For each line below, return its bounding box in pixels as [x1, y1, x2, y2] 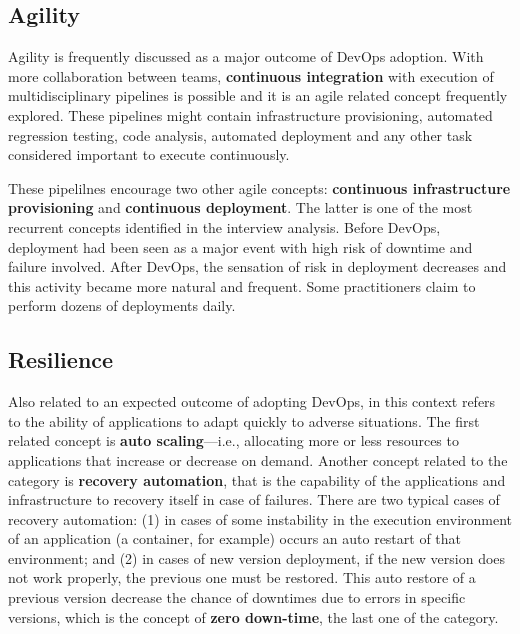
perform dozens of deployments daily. [8, 295, 236, 316]
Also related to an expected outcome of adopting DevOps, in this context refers [8, 391, 496, 412]
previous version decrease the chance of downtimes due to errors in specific [8, 587, 466, 608]
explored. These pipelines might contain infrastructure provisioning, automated [8, 104, 493, 125]
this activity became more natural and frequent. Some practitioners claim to [8, 275, 476, 296]
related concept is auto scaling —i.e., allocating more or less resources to [8, 430, 459, 451]
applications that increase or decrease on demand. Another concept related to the [8, 449, 508, 470]
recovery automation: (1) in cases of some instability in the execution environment [8, 508, 513, 529]
